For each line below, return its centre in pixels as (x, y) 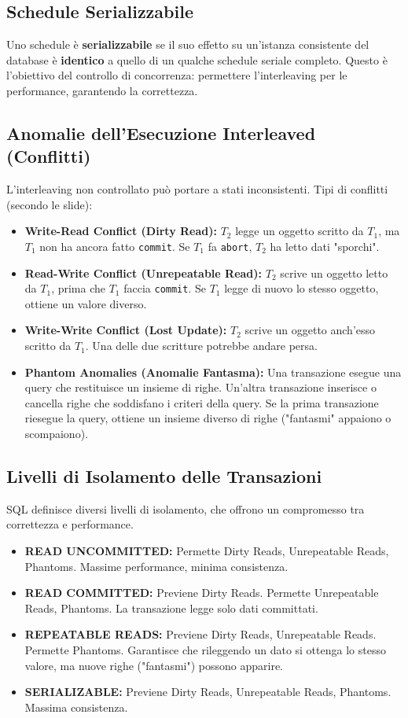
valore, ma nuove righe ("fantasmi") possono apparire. (154, 665)
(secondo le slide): (50, 204)
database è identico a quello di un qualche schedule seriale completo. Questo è (197, 59)
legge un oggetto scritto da (300, 231)
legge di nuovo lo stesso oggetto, (301, 288)
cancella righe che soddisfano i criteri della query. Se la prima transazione (202, 402)
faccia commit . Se (165, 288)
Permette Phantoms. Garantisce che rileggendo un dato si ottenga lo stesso (205, 649)
